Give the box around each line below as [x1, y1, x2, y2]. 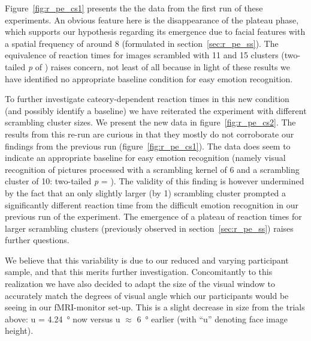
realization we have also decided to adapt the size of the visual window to [5, 277, 275, 290]
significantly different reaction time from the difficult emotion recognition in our [5, 198, 298, 211]
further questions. [5, 234, 70, 246]
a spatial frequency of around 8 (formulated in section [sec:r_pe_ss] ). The [5, 37, 279, 49]
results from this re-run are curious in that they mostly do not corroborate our [5, 127, 294, 140]
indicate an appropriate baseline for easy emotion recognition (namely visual [5, 151, 286, 164]
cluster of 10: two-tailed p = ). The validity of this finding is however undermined [5, 175, 304, 187]
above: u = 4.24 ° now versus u [5, 312, 120, 325]
